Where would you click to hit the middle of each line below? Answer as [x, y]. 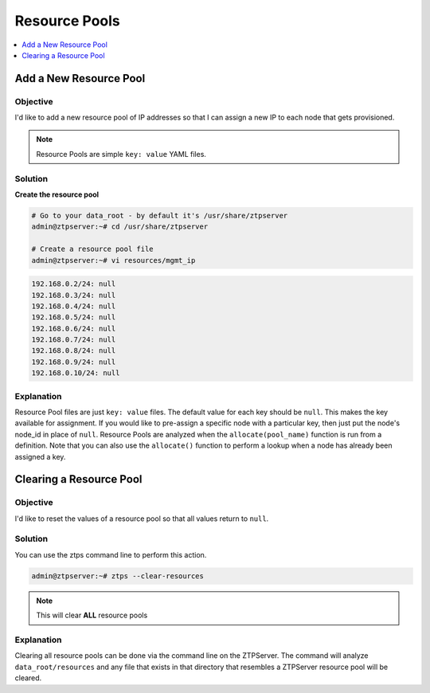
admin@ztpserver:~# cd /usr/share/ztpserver [120, 227]
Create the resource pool [57, 194]
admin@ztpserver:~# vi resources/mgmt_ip [113, 260]
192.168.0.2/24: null [74, 284]
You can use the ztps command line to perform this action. [111, 554]
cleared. [28, 678]
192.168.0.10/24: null [76, 373]
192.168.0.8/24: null [74, 351]
